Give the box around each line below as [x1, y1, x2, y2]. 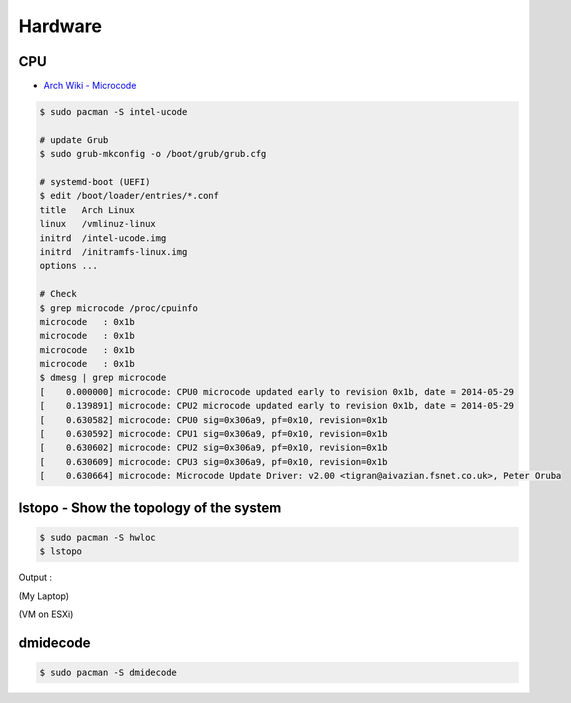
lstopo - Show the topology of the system [18, 499, 282, 516]
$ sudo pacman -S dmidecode [39, 666, 177, 678]
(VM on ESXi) [18, 608, 74, 620]
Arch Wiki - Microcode [43, 80, 137, 92]
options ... [39, 260, 99, 272]
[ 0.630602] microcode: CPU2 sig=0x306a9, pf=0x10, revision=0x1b [39, 442, 388, 454]
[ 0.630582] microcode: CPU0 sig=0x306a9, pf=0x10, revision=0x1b [39, 414, 388, 425]
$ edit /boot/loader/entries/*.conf [39, 190, 220, 202]
